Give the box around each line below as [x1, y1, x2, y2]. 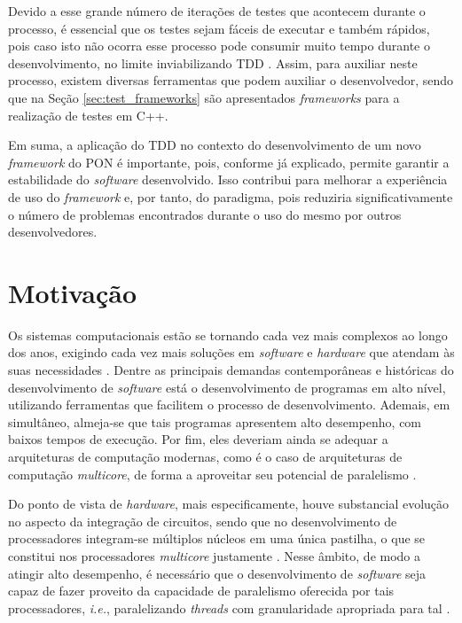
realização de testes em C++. [8, 105, 168, 124]
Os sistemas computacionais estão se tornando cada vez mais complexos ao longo [8, 325, 448, 344]
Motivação [8, 274, 137, 310]
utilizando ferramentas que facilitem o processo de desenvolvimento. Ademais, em [8, 395, 450, 414]
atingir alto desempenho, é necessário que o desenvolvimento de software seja [8, 564, 427, 582]
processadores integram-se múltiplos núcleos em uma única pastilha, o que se [8, 529, 426, 548]
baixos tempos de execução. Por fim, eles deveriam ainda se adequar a [8, 430, 388, 448]
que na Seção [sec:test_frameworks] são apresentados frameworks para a [8, 88, 400, 106]
